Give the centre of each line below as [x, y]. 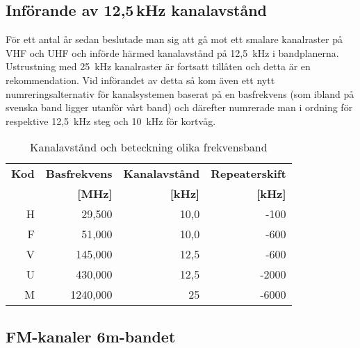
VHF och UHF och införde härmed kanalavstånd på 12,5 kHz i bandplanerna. [172, 52]
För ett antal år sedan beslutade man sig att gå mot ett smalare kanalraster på [174, 39]
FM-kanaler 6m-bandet [91, 336]
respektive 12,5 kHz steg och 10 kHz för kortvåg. [111, 121]
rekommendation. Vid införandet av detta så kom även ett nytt [140, 80]
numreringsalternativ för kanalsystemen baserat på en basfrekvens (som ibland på [180, 93]
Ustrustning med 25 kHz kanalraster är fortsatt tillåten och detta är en [158, 66]
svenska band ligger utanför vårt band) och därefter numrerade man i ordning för [179, 107]
